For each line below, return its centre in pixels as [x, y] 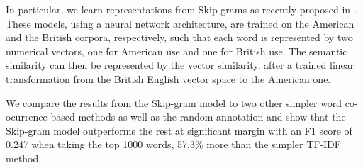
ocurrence [27, 117]
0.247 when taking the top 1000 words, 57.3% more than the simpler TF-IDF [173, 144]
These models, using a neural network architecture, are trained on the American [180, 23]
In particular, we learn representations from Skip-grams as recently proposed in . [182, 9]
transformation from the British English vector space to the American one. [168, 78]
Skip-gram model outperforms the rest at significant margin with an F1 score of [179, 130]
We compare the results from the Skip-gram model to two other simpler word [174, 102]
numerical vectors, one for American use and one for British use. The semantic [177, 51]
